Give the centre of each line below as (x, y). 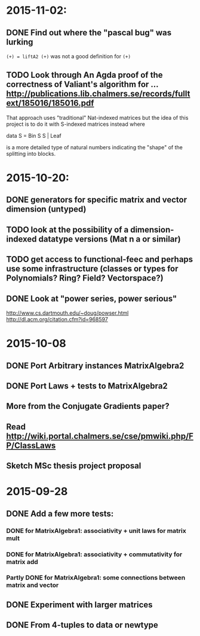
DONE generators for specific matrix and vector (96, 200)
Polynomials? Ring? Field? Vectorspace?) (85, 278)
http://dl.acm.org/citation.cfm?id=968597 (57, 319)
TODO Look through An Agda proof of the (84, 75)
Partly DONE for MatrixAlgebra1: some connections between (96, 578)
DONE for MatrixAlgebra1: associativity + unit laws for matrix (96, 530)
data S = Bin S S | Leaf (34, 135)
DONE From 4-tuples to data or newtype (82, 625)
